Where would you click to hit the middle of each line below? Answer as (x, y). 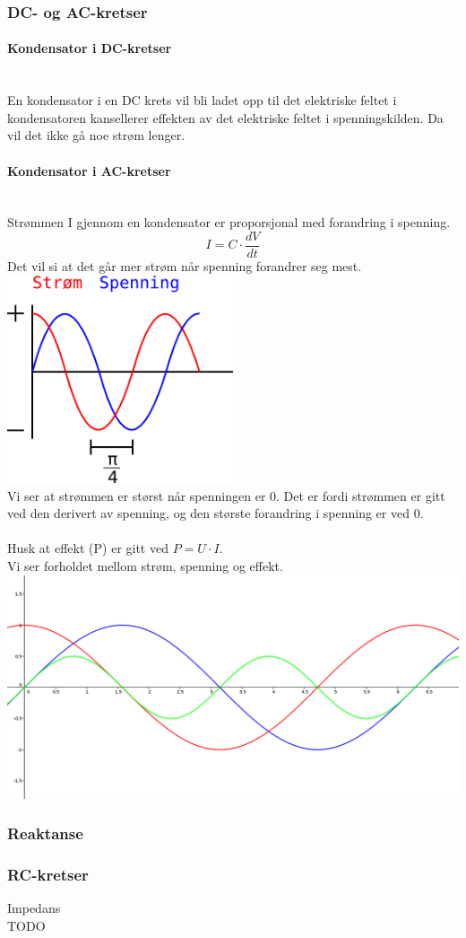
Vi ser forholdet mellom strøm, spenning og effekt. (145, 566)
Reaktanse (45, 833)
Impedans (34, 908)
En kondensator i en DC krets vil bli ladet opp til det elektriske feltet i (202, 100)
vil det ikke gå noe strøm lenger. (96, 135)
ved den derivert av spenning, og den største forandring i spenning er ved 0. (216, 513)
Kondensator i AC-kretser (89, 170)
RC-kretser (48, 875)
